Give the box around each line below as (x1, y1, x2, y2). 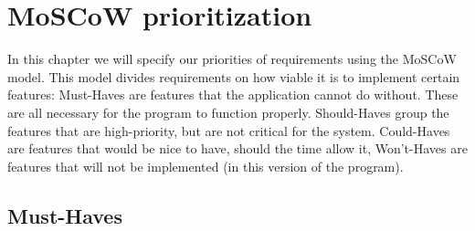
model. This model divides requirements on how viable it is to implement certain (7, 67, 460, 86)
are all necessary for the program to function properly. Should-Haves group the (7, 102, 449, 121)
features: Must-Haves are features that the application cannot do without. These (7, 85, 459, 104)
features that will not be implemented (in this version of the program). (7, 156, 404, 175)
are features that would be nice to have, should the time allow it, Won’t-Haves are (7, 139, 468, 158)
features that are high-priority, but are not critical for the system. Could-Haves (7, 121, 450, 140)
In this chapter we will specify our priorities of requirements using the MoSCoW (7, 49, 457, 68)
